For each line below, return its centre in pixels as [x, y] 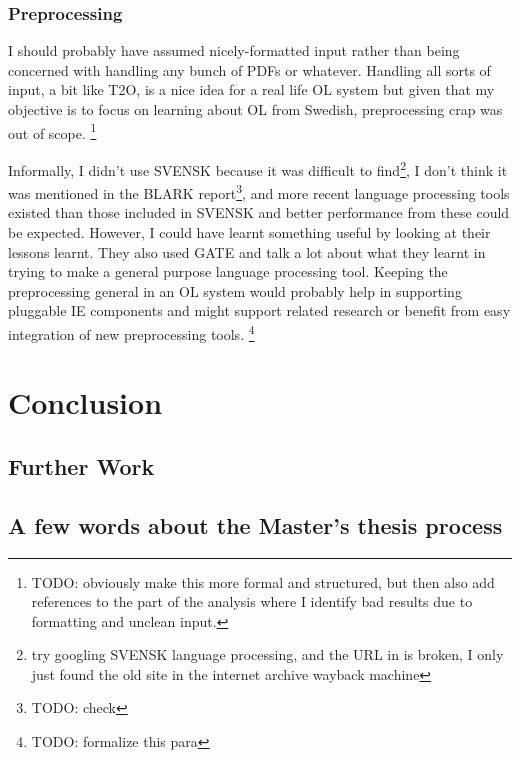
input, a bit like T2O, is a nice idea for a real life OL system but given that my [251, 89]
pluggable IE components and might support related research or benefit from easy [259, 310]
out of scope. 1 [52, 131]
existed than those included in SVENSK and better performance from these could [259, 212]
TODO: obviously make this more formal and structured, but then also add [263, 581]
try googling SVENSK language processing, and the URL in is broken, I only [267, 654]
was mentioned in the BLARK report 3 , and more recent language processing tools [259, 191]
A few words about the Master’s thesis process [255, 524]
